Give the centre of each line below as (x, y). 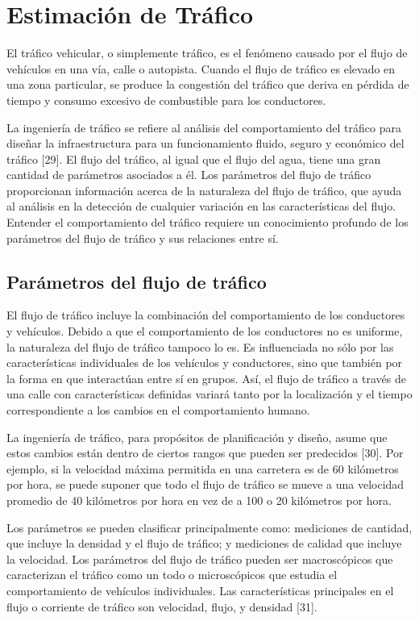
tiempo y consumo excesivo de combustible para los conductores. (166, 100)
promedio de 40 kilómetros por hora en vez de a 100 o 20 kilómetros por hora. (199, 500)
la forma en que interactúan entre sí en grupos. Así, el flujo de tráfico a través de (206, 378)
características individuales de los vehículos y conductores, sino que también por (205, 363)
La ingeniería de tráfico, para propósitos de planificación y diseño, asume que (197, 437)
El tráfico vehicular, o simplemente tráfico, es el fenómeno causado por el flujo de (207, 53)
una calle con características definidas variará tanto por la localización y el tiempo (209, 394)
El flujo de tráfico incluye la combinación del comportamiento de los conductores (206, 315)
